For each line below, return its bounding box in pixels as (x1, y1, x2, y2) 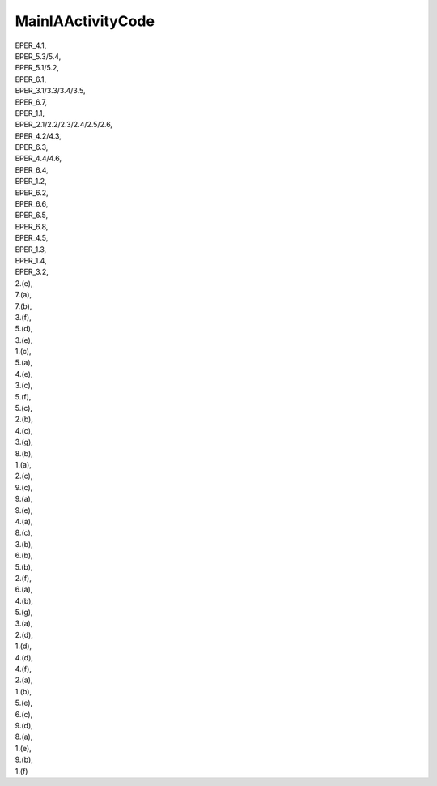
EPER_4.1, (15, 41, 47, 50)
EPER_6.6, (15, 199, 49, 209)
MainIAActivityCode (15, 12, 155, 30)
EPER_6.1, (15, 74, 47, 84)
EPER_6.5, (15, 211, 49, 220)
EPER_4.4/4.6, (15, 154, 62, 164)
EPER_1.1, (15, 108, 45, 117)
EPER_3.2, (15, 267, 49, 277)
